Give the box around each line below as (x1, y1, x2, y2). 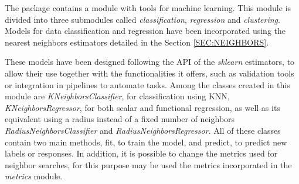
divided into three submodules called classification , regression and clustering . (5, 13, 280, 25)
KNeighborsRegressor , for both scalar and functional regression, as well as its (5, 101, 280, 113)
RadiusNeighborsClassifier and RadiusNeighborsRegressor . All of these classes (5, 124, 281, 136)
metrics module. (5, 170, 63, 182)
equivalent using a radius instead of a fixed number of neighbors (5, 113, 235, 125)
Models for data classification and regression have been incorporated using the (5, 25, 286, 37)
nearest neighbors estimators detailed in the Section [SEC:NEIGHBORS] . (5, 36, 269, 48)
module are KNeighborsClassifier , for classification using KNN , (5, 90, 230, 102)
